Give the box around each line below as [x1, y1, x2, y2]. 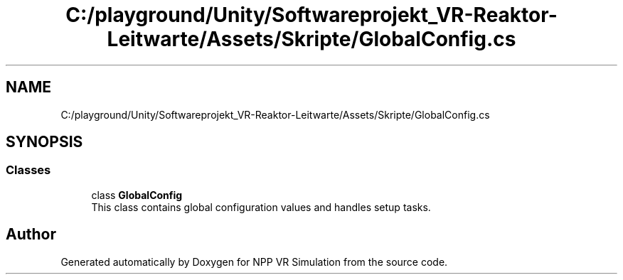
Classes [6, 163, 51, 178]
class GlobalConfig [91, 188, 183, 201]
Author [6, 225, 56, 244]
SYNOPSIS [6, 133, 83, 151]
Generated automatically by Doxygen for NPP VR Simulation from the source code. [60, 255, 448, 268]
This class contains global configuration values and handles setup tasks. [91, 200, 431, 213]
